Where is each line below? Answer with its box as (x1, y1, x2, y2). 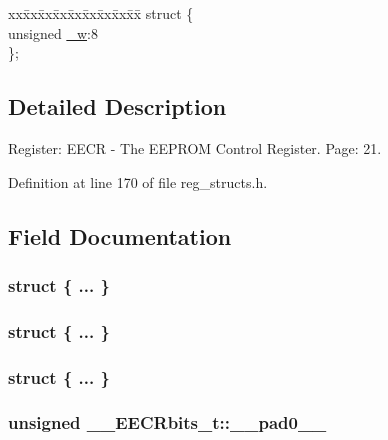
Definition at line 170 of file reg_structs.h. (8, 171, 268, 192)
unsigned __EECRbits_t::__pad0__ (8, 410, 327, 435)
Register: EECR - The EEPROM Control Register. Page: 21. (8, 137, 382, 158)
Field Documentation (8, 220, 232, 251)
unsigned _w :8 (8, 22, 98, 43)
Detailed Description (8, 91, 227, 122)
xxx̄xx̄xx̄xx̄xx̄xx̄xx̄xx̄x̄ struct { (8, 3, 194, 23)
